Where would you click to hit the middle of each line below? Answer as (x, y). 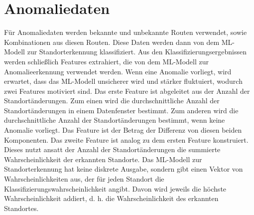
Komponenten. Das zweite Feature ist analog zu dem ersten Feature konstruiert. (126, 139)
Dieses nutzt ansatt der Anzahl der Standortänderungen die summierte (112, 149)
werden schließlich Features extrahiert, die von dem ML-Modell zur (107, 61)
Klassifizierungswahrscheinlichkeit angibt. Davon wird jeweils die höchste (115, 188)
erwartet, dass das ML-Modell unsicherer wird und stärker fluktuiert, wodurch (123, 81)
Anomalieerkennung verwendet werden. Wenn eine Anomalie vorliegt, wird (118, 71)
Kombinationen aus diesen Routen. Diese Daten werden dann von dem (112, 42)
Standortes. (21, 208)
